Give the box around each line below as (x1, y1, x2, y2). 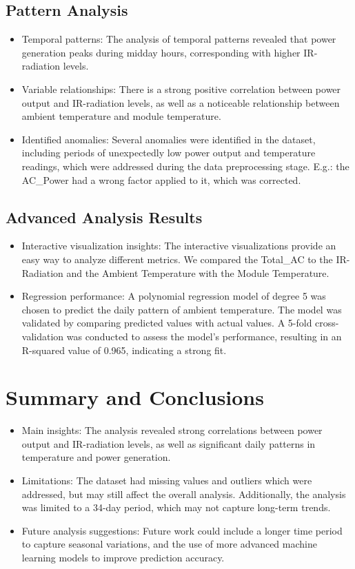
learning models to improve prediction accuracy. (21, 550, 225, 564)
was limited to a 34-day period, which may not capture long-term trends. (21, 500, 331, 515)
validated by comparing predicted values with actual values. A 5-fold (21, 315, 312, 330)
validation (21, 329, 64, 343)
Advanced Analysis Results (6, 206, 203, 227)
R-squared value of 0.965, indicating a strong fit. (21, 342, 227, 357)
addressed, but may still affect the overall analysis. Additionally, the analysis (21, 486, 346, 501)
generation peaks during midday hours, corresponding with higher (21, 45, 301, 59)
